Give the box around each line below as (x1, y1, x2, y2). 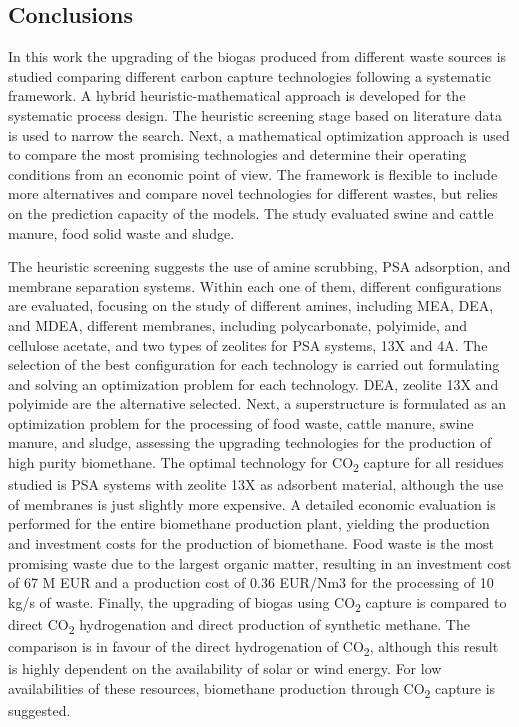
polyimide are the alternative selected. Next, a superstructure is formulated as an (8, 393, 506, 414)
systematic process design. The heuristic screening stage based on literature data (8, 104, 502, 125)
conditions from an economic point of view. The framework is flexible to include (8, 163, 498, 184)
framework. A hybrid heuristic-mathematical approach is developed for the (8, 85, 466, 106)
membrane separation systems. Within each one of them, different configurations (8, 275, 502, 296)
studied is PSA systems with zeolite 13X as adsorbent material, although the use (8, 474, 504, 495)
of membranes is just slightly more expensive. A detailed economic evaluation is (8, 493, 496, 514)
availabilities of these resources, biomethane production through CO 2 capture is (8, 677, 496, 701)
